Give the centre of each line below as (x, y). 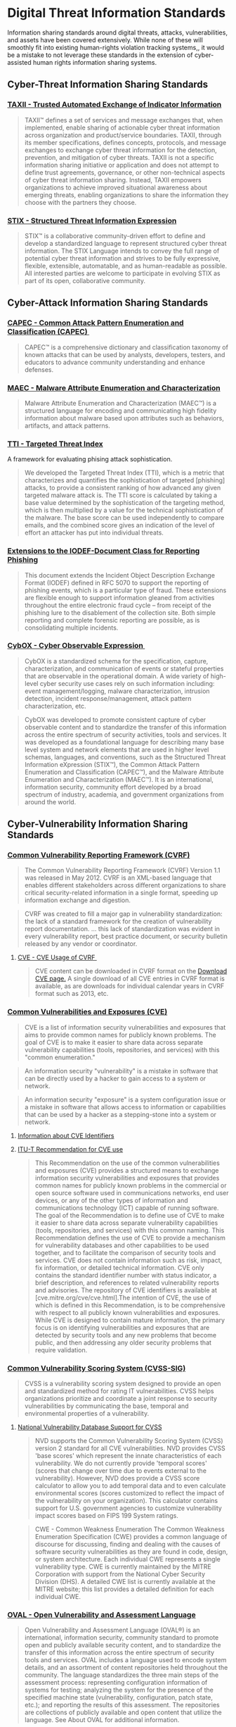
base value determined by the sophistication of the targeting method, (125, 503)
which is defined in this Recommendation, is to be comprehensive (130, 1305)
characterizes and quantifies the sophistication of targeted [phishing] (125, 480)
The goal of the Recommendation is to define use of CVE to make (130, 1215)
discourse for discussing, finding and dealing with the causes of (128, 1545)
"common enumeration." (60, 1057)
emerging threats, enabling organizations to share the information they (126, 194)
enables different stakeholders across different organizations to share (125, 885)
